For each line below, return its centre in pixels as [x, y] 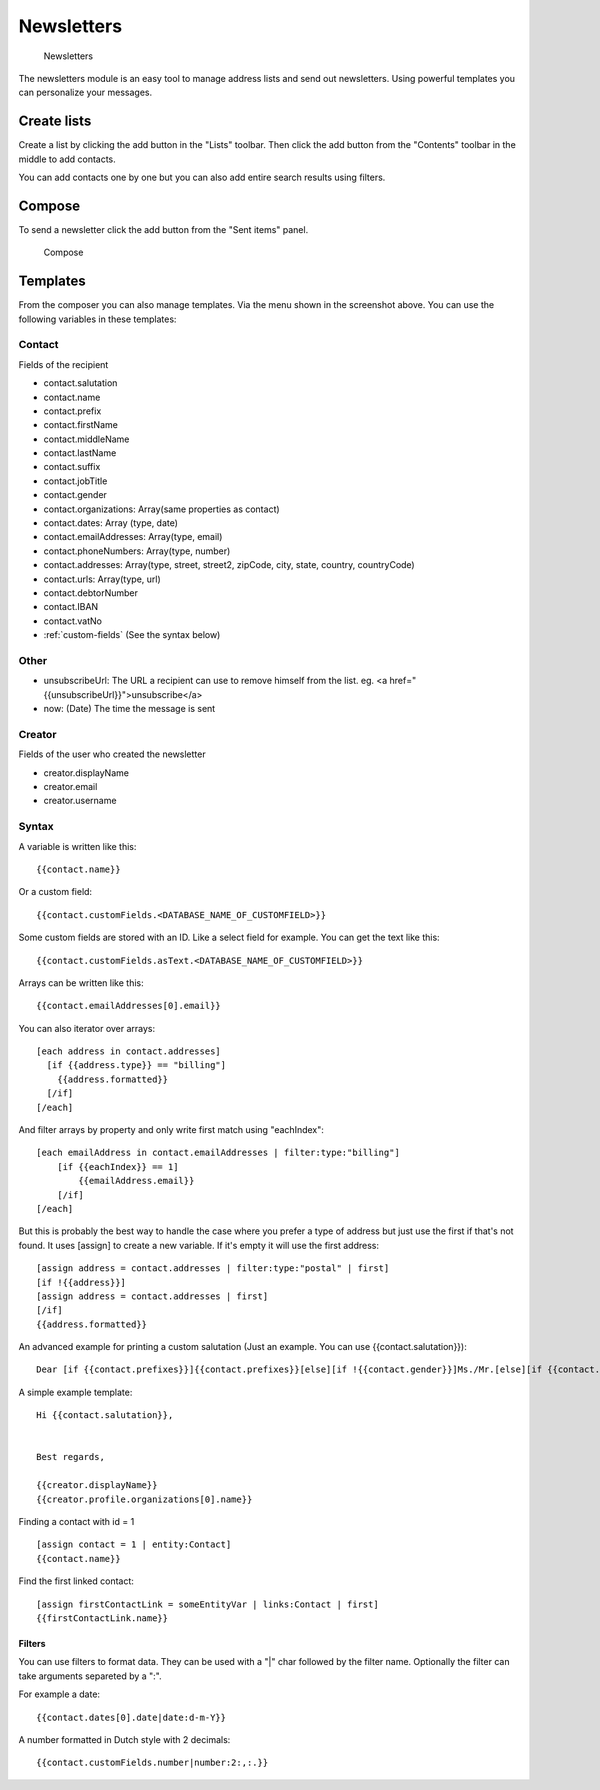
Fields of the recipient [63, 364]
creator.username [80, 801]
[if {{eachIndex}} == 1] [117, 1166]
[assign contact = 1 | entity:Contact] [134, 1544]
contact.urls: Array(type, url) [102, 579]
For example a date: [59, 1694]
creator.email [70, 787]
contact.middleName [86, 439]
